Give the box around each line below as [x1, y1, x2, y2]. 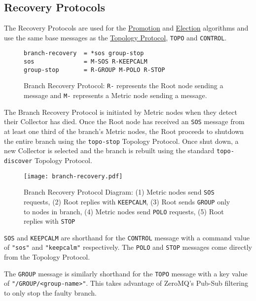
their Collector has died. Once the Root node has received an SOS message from [4, 116, 245, 127]
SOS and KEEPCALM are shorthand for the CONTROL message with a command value [4, 232, 250, 242]
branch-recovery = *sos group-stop [24, 50, 144, 57]
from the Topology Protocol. [4, 252, 90, 262]
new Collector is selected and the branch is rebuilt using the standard [4, 145, 215, 156]
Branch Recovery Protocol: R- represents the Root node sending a [24, 80, 223, 91]
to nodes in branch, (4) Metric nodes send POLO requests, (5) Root [24, 206, 224, 216]
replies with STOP [24, 216, 75, 226]
